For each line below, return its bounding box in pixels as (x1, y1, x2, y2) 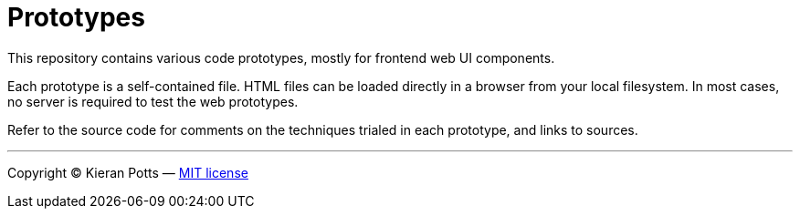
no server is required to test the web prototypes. (7, 93, 299, 109)
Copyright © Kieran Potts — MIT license (7, 164, 248, 180)
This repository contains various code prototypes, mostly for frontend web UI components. (7, 49, 555, 66)
